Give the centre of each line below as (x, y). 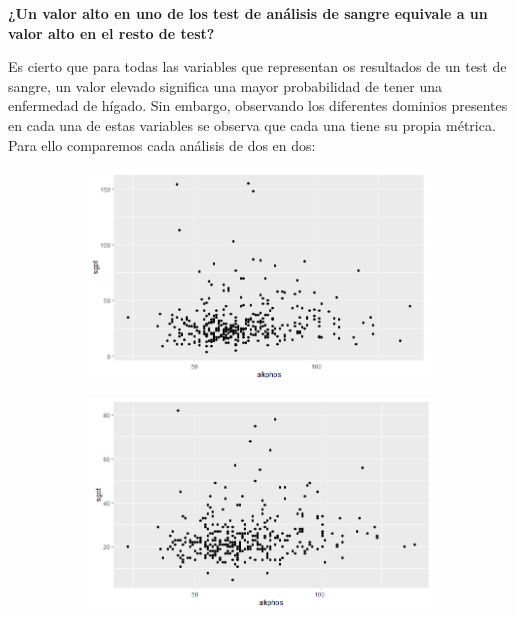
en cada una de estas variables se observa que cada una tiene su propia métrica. (252, 124)
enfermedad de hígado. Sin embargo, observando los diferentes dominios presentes (258, 105)
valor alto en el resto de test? (111, 32)
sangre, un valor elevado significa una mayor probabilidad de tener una (225, 85)
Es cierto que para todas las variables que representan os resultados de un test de (257, 66)
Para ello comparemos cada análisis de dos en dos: (162, 144)
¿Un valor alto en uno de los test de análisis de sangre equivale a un (248, 13)
